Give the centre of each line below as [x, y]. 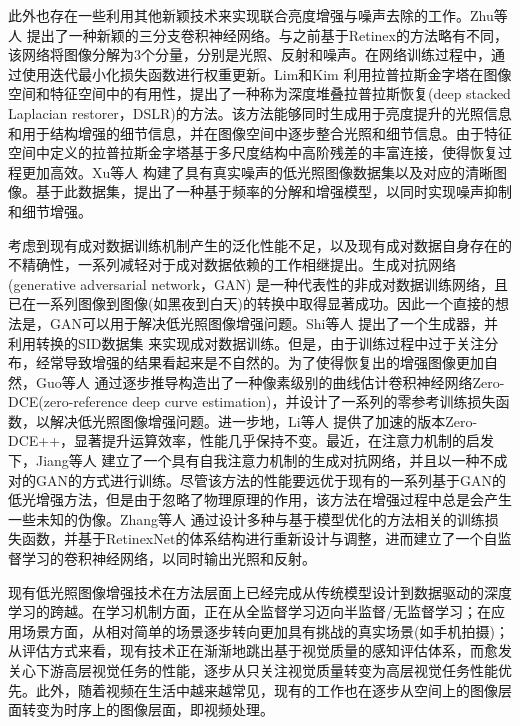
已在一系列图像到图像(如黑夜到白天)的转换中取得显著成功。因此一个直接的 [251, 303]
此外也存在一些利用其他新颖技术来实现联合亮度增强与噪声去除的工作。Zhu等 [258, 15]
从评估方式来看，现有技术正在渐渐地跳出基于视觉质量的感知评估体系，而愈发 [260, 650]
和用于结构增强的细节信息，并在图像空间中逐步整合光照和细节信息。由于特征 [260, 132]
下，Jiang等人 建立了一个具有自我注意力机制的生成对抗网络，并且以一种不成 [258, 460]
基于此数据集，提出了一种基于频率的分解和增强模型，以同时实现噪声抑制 [273, 191]
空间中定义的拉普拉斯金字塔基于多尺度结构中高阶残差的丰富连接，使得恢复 [253, 152]
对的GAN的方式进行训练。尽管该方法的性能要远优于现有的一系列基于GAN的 [257, 479]
